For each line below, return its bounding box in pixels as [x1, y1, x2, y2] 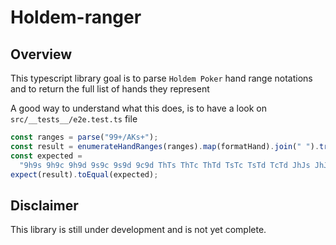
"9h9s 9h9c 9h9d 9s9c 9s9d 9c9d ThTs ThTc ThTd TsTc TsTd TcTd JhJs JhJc [19, 160, 333, 170]
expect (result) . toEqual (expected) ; [10, 169, 159, 180]
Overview [10, 46, 73, 63]
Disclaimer [10, 197, 79, 214]
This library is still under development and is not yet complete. [10, 224, 267, 236]
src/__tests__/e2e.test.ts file [10, 113, 138, 125]
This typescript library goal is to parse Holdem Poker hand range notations [10, 72, 313, 84]
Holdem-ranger [10, 6, 142, 29]
